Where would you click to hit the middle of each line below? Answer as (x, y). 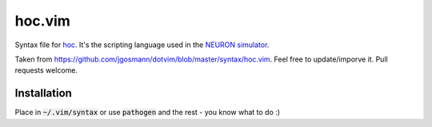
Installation (43, 93)
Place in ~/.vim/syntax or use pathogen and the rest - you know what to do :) (147, 113)
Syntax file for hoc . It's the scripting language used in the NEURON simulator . (142, 45)
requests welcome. (46, 70)
